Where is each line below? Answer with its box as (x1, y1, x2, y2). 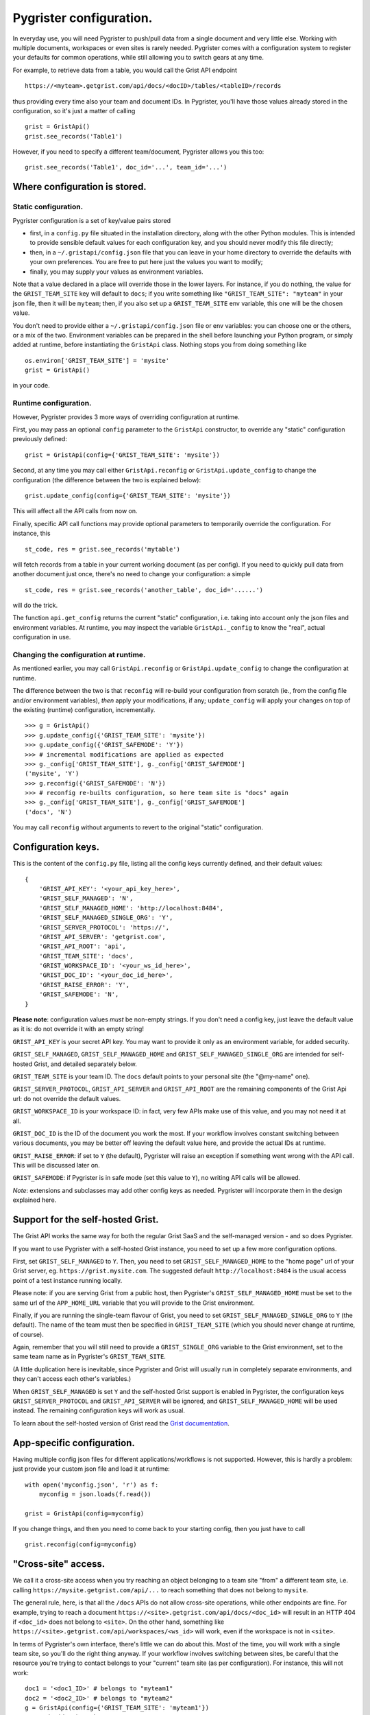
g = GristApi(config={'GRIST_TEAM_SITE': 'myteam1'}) (25, 1704, 209, 1712)
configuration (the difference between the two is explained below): (12, 475, 201, 484)
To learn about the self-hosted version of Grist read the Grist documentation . (12, 1419, 230, 1427)
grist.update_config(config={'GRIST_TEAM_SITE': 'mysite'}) (25, 491, 231, 499)
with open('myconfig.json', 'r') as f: (25, 1480, 159, 1489)
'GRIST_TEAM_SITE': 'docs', (38, 952, 134, 960)
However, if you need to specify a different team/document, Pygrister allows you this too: (12, 147, 264, 156)
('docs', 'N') (25, 808, 72, 816)
